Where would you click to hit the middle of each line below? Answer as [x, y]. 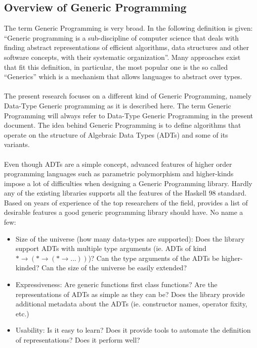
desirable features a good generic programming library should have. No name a [124, 212]
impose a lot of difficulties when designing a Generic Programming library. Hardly [128, 183]
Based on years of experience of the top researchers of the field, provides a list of [126, 202]
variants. [17, 144]
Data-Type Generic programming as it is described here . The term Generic [118, 105]
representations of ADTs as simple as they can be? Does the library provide [130, 294]
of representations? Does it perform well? [78, 340]
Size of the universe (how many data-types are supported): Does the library [130, 238]
